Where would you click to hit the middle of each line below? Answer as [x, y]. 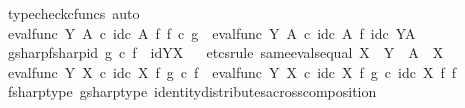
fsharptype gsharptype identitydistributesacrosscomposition [192, 91]
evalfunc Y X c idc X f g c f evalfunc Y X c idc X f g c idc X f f [232, 71]
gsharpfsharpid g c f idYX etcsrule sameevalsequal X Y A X [225, 52]
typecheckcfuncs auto [73, 13]
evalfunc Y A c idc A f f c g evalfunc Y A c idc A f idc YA [211, 32]
